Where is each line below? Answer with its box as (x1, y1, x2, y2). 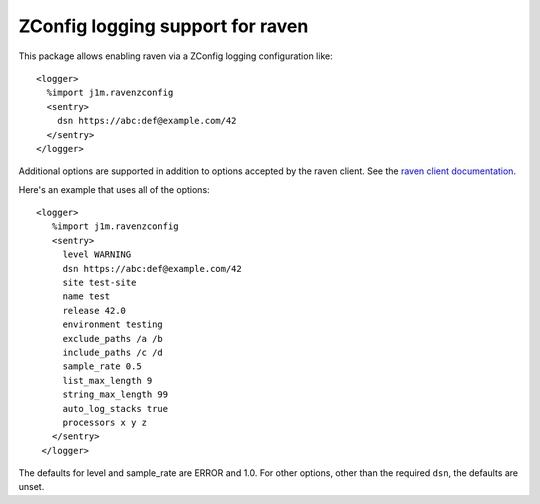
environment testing (62, 319, 164, 330)
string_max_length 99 (62, 389, 169, 400)
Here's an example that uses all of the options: (18, 183, 210, 195)
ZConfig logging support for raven (18, 15, 309, 37)
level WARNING (62, 249, 132, 260)
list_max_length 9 (62, 375, 153, 386)
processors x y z (62, 416, 148, 428)
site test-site (62, 277, 137, 289)
